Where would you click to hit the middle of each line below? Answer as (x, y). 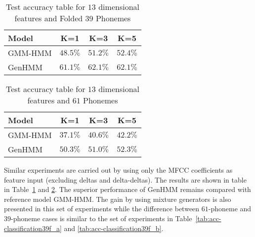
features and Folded (49, 18)
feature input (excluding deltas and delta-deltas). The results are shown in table (125, 179)
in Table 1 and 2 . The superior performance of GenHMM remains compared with (127, 189)
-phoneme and (230, 209)
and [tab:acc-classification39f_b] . (114, 228)
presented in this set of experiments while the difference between (102, 209)
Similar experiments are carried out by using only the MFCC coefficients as (118, 170)
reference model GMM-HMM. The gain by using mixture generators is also (118, 199)
